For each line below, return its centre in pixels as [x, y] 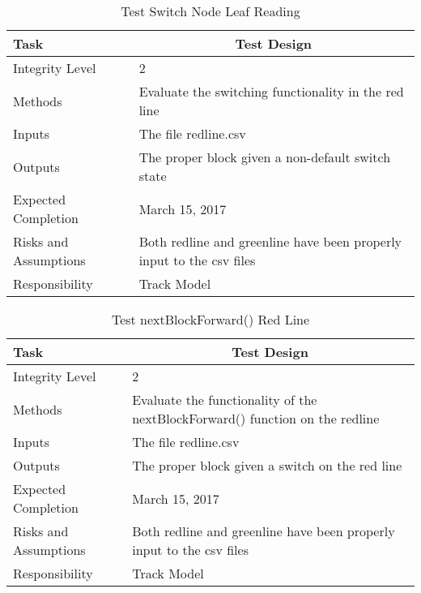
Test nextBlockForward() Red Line [210, 319]
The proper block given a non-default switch [265, 157]
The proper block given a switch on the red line [267, 465]
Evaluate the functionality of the [225, 400]
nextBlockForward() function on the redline [256, 418]
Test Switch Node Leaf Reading [210, 11]
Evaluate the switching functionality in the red [271, 91]
